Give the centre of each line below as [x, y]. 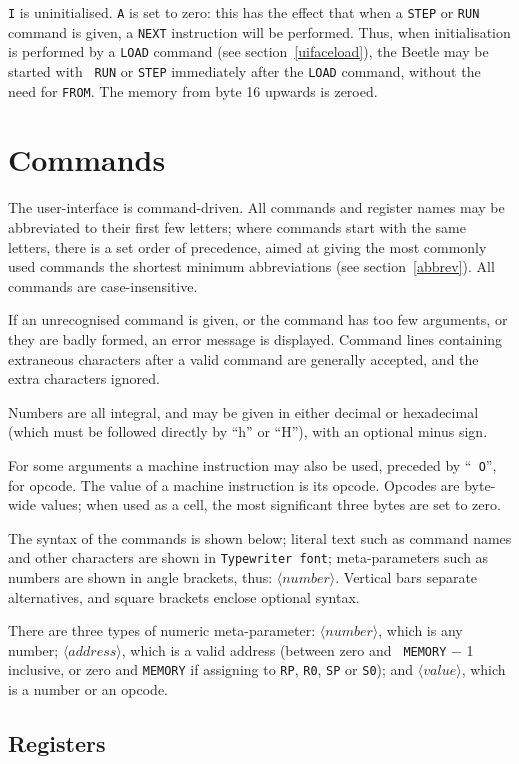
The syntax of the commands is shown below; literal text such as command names [260, 537]
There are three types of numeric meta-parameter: [162, 630]
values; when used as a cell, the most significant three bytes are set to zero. [270, 504]
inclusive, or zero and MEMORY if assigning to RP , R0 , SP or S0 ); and [211, 669]
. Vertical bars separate [406, 577]
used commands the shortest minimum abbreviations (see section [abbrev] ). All [251, 266]
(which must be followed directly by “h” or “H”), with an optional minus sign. [248, 431]
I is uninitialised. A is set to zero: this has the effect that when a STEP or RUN [244, 12]
